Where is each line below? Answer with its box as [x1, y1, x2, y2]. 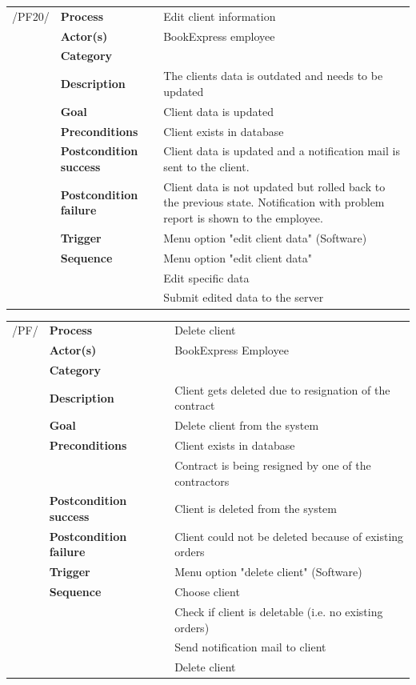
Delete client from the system [174, 417, 319, 434]
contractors [174, 472, 230, 489]
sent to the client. [163, 158, 250, 174]
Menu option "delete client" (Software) [174, 563, 362, 580]
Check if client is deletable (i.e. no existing [174, 603, 383, 619]
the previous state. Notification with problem [163, 194, 385, 210]
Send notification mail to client [174, 639, 326, 655]
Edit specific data [163, 269, 250, 286]
